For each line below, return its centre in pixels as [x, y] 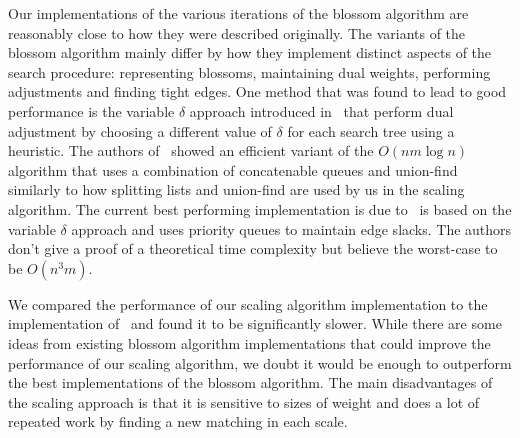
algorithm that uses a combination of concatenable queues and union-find [233, 169]
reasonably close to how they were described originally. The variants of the [237, 32]
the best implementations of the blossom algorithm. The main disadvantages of [250, 382]
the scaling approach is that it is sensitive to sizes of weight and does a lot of [244, 401]
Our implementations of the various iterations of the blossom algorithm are [238, 13]
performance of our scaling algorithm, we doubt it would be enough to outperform [260, 362]
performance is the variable [91, 110]
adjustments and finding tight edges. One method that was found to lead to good [257, 91]
